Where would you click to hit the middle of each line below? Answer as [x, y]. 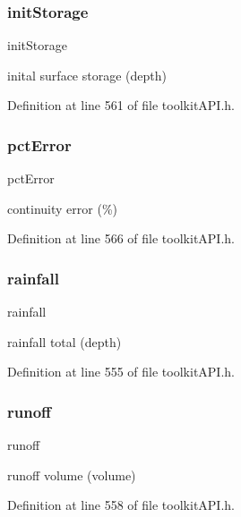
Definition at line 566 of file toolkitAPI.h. [121, 238]
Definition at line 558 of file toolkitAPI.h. [121, 505]
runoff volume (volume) [72, 475]
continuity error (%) [63, 208]
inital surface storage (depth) [87, 75]
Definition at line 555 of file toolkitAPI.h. [121, 372]
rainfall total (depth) [65, 341]
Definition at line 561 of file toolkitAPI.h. [121, 105]
